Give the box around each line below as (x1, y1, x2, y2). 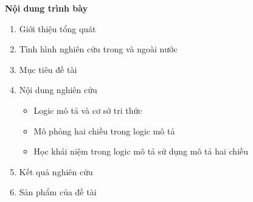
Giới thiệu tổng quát (19, 22, 96, 35)
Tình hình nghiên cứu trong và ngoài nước (19, 43, 178, 55)
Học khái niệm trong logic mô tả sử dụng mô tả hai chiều (33, 145, 249, 158)
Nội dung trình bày (5, 2, 88, 14)
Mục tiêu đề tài (19, 63, 77, 75)
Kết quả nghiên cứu (19, 165, 93, 178)
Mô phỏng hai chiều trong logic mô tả (33, 124, 175, 137)
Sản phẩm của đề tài (19, 186, 97, 198)
